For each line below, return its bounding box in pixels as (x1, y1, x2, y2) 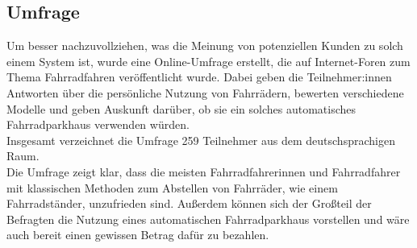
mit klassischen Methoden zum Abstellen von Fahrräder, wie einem (6, 179, 338, 196)
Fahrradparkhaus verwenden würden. (6, 116, 190, 133)
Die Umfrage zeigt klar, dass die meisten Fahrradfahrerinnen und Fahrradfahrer (6, 163, 401, 180)
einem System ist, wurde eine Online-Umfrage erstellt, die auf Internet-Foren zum (6, 52, 411, 69)
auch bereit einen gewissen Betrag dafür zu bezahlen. (6, 226, 269, 243)
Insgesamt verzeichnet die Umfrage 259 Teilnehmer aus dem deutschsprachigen (6, 131, 395, 148)
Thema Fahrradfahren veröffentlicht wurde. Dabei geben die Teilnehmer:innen (6, 68, 392, 85)
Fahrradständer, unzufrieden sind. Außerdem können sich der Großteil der (6, 195, 372, 212)
